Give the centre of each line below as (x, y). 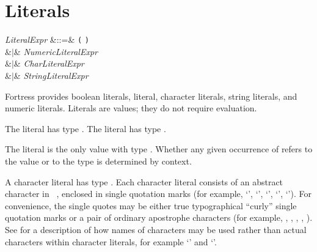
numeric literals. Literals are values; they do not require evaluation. (131, 108)
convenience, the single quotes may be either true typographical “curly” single (151, 205)
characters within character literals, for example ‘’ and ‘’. (111, 241)
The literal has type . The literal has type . (86, 128)
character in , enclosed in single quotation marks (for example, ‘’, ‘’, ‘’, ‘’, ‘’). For (158, 194)
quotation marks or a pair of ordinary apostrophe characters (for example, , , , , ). (159, 217)
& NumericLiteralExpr (56, 51)
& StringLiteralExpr (51, 75)
